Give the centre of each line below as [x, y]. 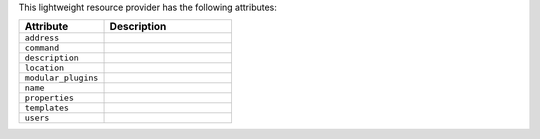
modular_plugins [61, 78]
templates [47, 108]
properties [49, 98]
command [42, 48]
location [44, 68]
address [42, 38]
